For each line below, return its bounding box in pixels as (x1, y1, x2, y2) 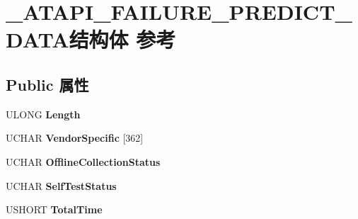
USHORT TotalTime (6, 202, 103, 217)
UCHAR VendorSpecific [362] (6, 130, 144, 145)
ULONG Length (6, 106, 81, 121)
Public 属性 (6, 73, 89, 95)
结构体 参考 (69, 25, 176, 54)
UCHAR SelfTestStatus (6, 178, 117, 193)
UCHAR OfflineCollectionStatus (6, 154, 161, 169)
